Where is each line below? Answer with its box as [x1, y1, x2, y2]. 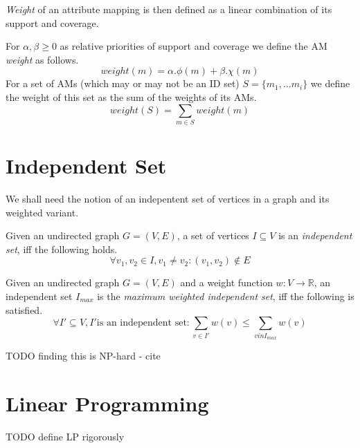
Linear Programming [6, 389, 209, 417]
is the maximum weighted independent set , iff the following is [97, 288, 354, 303]
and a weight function [180, 275, 273, 290]
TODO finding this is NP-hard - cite [6, 348, 161, 362]
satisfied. [6, 302, 43, 317]
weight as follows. [6, 52, 79, 66]
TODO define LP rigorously [6, 429, 125, 443]
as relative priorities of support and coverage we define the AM [60, 39, 327, 53]
